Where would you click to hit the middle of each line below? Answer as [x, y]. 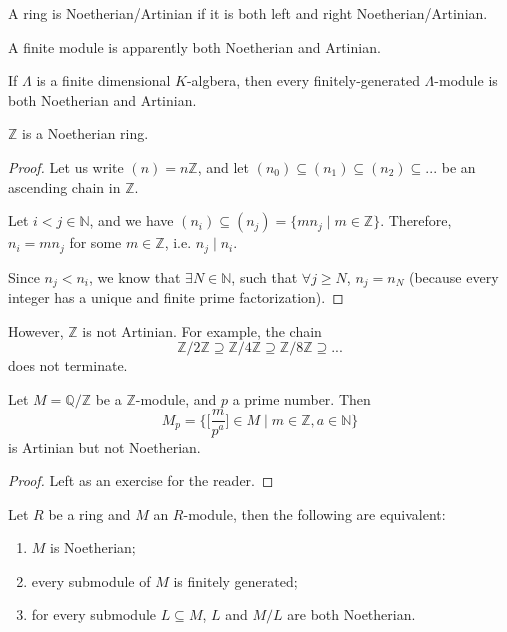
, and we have [131, 220]
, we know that [135, 276]
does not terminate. [68, 365]
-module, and [176, 398]
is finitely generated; [235, 580]
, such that [264, 276]
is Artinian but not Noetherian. [104, 446]
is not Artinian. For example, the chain [202, 330]
